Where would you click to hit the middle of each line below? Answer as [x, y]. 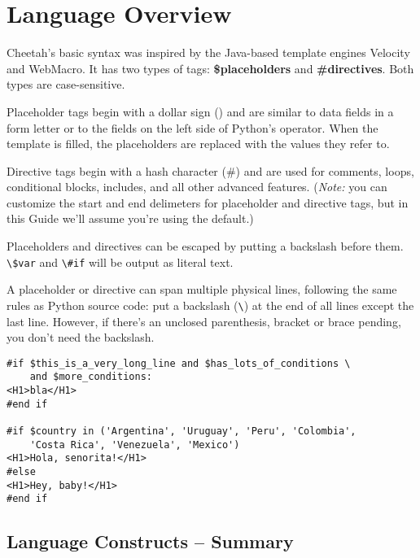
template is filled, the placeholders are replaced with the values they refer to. [198, 144]
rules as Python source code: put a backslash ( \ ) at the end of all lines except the [210, 305]
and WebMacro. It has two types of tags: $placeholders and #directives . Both [210, 68]
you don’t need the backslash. [81, 337]
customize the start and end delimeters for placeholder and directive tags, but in [208, 202]
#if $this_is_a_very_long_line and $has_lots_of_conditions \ [179, 363]
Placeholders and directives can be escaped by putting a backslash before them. [205, 246]
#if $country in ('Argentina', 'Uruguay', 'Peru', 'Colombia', [182, 432]
